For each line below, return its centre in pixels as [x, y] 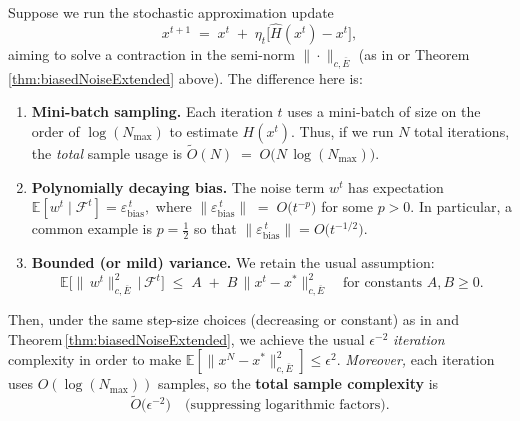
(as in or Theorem [414, 53]
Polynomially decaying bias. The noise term [178, 186]
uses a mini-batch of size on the [384, 111]
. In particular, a [461, 206]
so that [215, 228]
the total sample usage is [107, 153]
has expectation [396, 186]
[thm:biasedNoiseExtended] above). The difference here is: [185, 77]
